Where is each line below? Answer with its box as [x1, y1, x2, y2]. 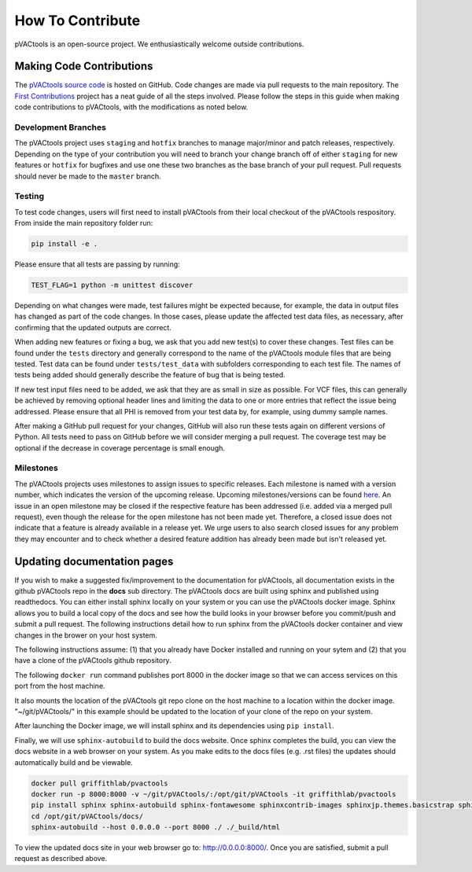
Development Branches [14, 122, 106, 133]
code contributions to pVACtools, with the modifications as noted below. [14, 102, 249, 112]
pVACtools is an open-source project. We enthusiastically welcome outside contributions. [14, 39, 304, 49]
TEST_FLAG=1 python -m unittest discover [31, 281, 194, 290]
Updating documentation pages [14, 554, 174, 568]
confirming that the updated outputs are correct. [14, 322, 172, 332]
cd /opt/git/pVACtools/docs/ [31, 811, 144, 821]
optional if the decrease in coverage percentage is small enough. [14, 443, 226, 452]
